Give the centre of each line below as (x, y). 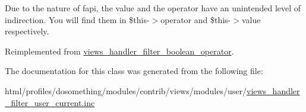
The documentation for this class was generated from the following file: (134, 71)
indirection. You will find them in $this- (77, 19)
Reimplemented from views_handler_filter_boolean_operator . (119, 51)
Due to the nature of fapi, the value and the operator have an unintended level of (153, 8)
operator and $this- (196, 19)
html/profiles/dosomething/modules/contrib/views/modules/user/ (126, 90)
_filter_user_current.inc (50, 102)
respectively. (27, 31)
